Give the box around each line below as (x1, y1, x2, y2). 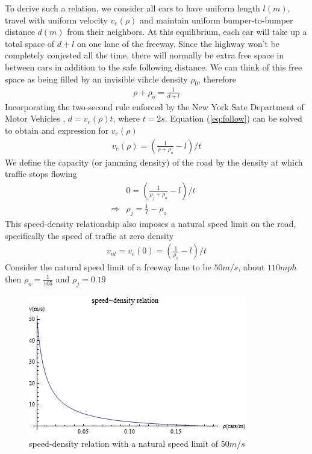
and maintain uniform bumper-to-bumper (140, 13, 293, 26)
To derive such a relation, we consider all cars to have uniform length (5, 2, 260, 14)
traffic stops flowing (5, 167, 77, 180)
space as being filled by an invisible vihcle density (5, 72, 188, 85)
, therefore (198, 72, 236, 85)
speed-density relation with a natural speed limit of (29, 437, 219, 450)
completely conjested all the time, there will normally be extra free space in (5, 49, 284, 61)
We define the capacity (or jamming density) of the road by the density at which (5, 155, 303, 168)
